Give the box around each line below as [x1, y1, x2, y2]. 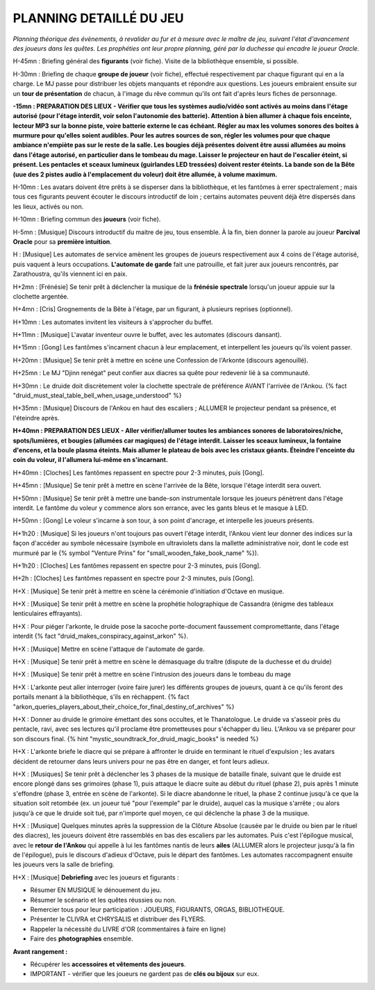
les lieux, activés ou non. [12, 202, 84, 211]
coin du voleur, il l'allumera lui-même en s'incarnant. [12, 456, 168, 464]
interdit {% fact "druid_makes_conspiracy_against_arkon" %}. [12, 632, 189, 641]
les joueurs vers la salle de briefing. [12, 860, 115, 868]
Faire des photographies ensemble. [30, 934, 133, 943]
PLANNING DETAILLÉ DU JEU [12, 10, 184, 26]
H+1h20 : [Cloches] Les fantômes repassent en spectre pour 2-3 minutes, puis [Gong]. [12, 561, 262, 570]
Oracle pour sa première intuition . [12, 237, 112, 246]
